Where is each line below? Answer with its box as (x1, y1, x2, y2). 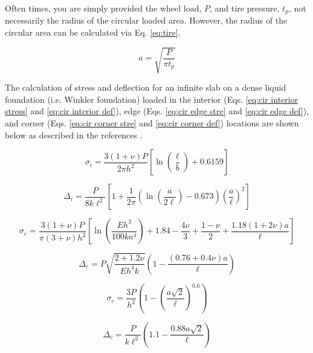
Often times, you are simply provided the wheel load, (5, 2, 202, 14)
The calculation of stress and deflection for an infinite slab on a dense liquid (5, 81, 286, 94)
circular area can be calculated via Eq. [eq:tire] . (5, 26, 181, 39)
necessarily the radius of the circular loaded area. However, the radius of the (5, 14, 288, 27)
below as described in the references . (5, 128, 143, 141)
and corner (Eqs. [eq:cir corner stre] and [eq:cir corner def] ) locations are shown (5, 116, 299, 129)
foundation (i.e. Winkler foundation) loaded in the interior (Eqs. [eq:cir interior (5, 92, 298, 105)
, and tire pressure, (210, 2, 280, 14)
